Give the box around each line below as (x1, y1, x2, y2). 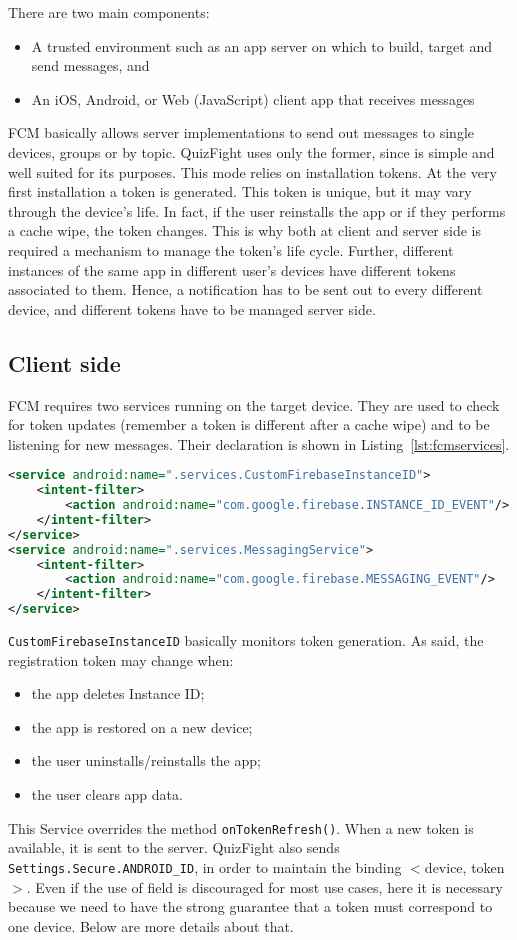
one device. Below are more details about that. (8, 915, 294, 936)
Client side (8, 347, 121, 378)
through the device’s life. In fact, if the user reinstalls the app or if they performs (8, 200, 506, 221)
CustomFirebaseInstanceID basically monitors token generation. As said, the (8, 630, 484, 651)
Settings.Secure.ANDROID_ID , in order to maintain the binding (8, 856, 402, 877)
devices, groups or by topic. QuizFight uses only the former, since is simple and (8, 141, 495, 162)
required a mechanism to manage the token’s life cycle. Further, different (8, 239, 454, 260)
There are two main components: (8, 2, 210, 22)
